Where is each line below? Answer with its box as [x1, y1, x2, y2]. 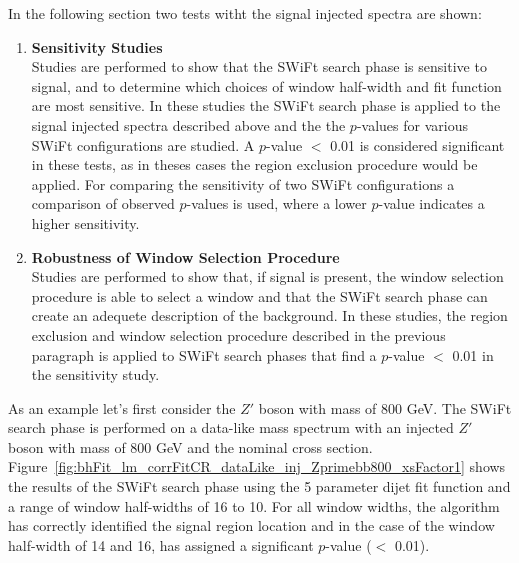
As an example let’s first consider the [8, 397, 236, 418]
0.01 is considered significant [330, 134, 505, 155]
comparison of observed [31, 193, 175, 214]
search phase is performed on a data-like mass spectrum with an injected [8, 417, 454, 438]
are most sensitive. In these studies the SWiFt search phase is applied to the [31, 95, 501, 116]
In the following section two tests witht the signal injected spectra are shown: [8, 3, 482, 23]
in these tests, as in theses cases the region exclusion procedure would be [31, 154, 478, 175]
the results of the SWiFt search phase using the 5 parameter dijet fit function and [8, 476, 511, 497]
